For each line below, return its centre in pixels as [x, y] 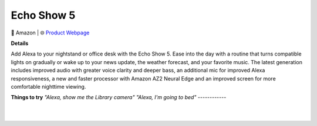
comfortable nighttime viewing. [48, 86]
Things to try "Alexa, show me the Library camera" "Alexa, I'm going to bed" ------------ [119, 97]
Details [20, 43]
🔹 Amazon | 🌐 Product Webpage [50, 33]
